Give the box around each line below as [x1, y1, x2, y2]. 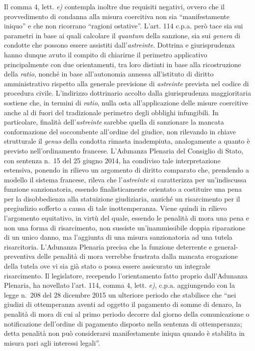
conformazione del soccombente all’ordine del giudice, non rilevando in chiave [4, 126, 236, 136]
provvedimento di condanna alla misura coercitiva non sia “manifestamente [4, 11, 230, 21]
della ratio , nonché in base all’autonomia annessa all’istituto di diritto [4, 69, 214, 79]
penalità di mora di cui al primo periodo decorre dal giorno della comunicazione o [4, 309, 250, 319]
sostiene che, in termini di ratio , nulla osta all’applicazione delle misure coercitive [4, 97, 248, 107]
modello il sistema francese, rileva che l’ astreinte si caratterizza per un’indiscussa [4, 174, 247, 184]
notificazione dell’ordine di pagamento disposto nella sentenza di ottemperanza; [4, 318, 242, 328]
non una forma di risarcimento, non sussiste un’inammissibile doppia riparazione [4, 222, 246, 232]
